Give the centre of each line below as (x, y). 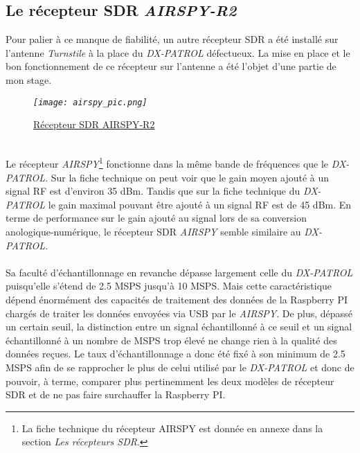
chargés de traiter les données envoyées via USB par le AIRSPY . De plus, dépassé (179, 313)
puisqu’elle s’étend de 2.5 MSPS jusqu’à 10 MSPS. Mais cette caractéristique (169, 286)
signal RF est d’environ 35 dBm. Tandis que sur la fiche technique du (153, 191)
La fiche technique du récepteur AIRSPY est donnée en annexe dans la (172, 428)
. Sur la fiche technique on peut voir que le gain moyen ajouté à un (187, 177)
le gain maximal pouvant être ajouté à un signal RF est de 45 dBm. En (200, 204)
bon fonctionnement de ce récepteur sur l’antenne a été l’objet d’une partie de (171, 66)
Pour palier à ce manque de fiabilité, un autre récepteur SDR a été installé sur (172, 39)
